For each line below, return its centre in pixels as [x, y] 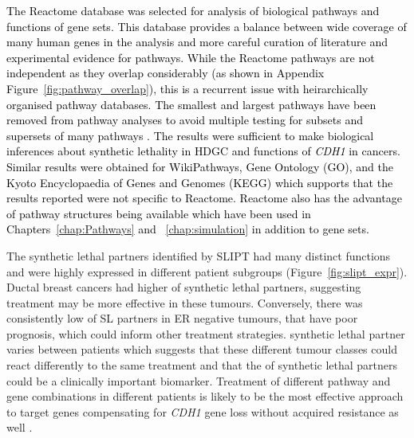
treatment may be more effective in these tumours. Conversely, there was [185, 302]
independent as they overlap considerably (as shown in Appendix [166, 73]
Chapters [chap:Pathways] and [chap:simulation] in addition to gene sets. [188, 229]
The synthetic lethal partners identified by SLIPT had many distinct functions [199, 255]
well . [20, 427]
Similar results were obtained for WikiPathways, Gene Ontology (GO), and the [200, 166]
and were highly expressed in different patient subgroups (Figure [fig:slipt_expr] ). [207, 271]
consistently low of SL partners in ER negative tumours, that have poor [182, 318]
